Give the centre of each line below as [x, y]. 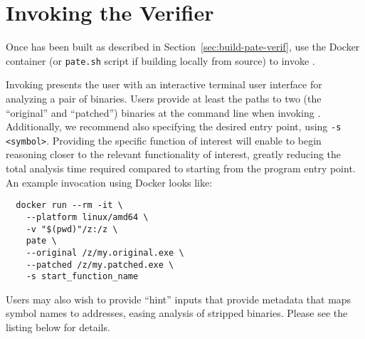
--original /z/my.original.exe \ [105, 252]
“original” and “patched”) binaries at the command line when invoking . [163, 112]
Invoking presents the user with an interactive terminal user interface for [164, 84]
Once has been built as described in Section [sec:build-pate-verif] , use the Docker [183, 47]
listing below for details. [58, 327]
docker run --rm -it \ [69, 205]
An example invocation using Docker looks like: [109, 182]
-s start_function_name [82, 277]
